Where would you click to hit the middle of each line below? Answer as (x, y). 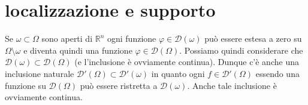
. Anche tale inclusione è (232, 85)
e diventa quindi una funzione (78, 50)
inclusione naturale (40, 73)
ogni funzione (132, 38)
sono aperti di (67, 38)
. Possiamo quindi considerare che (241, 50)
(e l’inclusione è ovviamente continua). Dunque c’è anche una (187, 62)
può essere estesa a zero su (253, 38)
